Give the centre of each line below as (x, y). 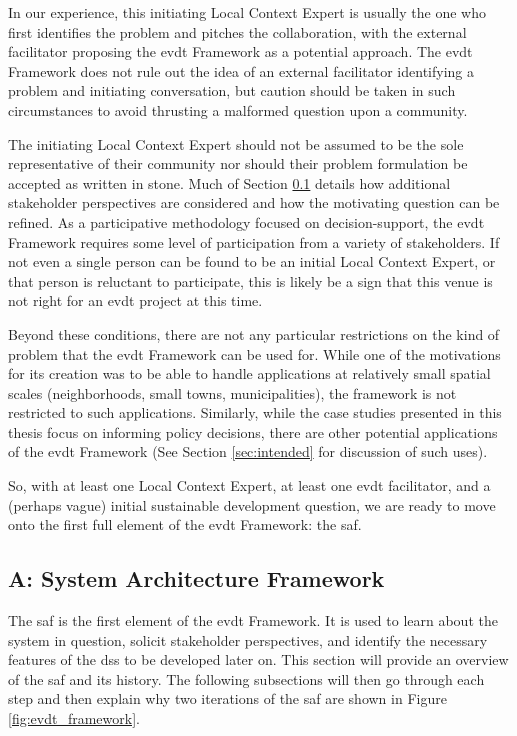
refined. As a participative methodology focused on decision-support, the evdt (246, 221)
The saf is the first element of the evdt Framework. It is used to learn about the (253, 620)
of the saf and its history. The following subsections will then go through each (246, 678)
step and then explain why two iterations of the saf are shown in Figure (227, 698)
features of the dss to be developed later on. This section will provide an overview (258, 659)
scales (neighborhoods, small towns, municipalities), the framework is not (232, 392)
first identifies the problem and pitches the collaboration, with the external (237, 31)
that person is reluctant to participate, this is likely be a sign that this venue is (250, 280)
